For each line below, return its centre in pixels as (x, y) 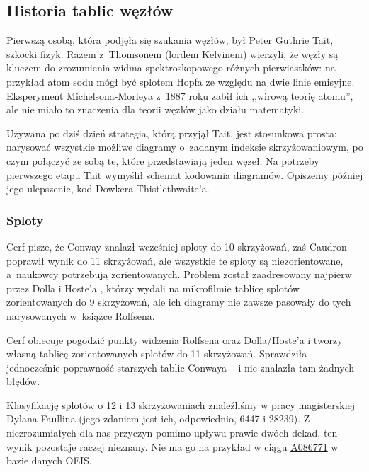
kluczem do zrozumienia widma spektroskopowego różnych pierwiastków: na (171, 68)
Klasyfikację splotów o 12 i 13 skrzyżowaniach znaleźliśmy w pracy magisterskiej (181, 404)
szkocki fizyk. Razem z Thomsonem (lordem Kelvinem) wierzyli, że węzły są (172, 53)
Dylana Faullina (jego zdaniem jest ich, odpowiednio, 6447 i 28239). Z (158, 419)
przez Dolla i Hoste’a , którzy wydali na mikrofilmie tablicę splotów (153, 288)
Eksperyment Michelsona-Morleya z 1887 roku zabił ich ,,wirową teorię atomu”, (180, 95)
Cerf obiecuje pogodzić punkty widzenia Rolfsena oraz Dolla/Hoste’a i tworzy (175, 339)
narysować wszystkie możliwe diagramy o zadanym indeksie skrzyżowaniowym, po (185, 147)
